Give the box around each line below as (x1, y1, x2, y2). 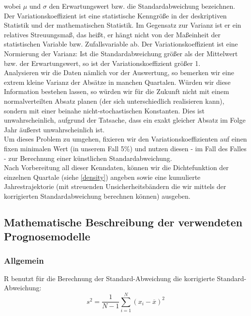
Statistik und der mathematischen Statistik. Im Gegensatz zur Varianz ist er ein (4, 20, 241, 30)
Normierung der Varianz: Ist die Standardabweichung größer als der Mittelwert (4, 48, 238, 58)
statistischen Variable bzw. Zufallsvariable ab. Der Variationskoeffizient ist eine (4, 39, 238, 49)
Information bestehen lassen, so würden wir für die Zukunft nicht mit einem (4, 86, 229, 96)
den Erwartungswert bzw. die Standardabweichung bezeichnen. (49, 1, 236, 11)
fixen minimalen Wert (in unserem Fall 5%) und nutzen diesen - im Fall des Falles (4, 143, 247, 153)
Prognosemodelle (4, 229, 90, 244)
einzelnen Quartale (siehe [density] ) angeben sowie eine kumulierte (4, 172, 201, 182)
